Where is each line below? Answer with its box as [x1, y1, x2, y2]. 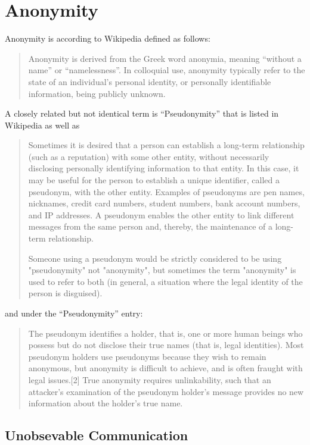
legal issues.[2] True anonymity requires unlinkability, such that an [28, 373, 271, 386]
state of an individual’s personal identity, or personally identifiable [28, 75, 271, 87]
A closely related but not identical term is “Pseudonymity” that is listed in [5, 107, 279, 120]
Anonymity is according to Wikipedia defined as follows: [5, 32, 210, 45]
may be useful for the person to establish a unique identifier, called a [28, 174, 280, 186]
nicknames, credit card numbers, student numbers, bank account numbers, [28, 197, 300, 209]
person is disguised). [28, 287, 103, 299]
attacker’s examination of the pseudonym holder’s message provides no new [28, 385, 304, 397]
